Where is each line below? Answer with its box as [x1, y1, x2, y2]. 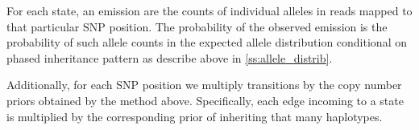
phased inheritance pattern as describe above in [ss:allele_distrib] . [6, 49, 333, 66]
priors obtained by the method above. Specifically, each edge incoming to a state [6, 91, 404, 108]
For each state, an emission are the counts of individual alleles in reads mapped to [6, 2, 413, 18]
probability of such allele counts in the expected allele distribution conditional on [6, 34, 407, 51]
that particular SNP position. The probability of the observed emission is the [6, 18, 388, 35]
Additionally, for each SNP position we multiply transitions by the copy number [6, 76, 402, 93]
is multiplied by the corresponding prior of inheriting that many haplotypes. [6, 108, 383, 124]
